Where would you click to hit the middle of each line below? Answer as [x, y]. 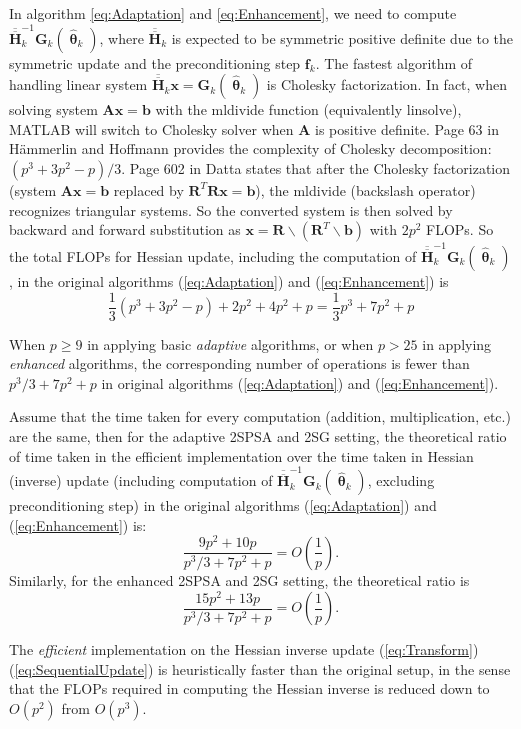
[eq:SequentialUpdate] [81, 668]
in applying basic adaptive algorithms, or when [230, 343]
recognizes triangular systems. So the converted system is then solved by [231, 209]
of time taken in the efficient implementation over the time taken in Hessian [241, 455]
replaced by [148, 189]
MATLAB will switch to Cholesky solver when [151, 128]
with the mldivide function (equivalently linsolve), [308, 109]
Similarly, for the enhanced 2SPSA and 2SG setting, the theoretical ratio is [239, 579]
